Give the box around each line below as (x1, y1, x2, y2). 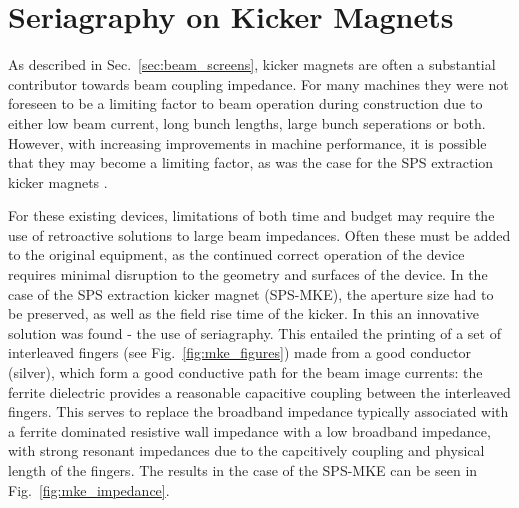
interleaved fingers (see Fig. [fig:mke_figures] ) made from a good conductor (8, 342, 472, 363)
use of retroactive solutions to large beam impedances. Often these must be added (8, 224, 511, 245)
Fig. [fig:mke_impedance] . (8, 479, 170, 500)
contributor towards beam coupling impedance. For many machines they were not (8, 73, 509, 94)
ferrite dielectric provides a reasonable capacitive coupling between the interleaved (8, 381, 511, 402)
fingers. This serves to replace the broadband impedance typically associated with (8, 401, 509, 422)
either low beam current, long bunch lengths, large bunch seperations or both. (8, 112, 486, 133)
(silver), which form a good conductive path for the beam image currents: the (8, 362, 483, 383)
